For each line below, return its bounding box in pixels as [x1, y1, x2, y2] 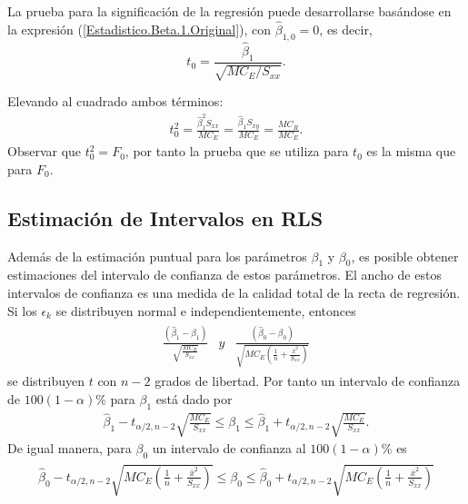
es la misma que [366, 142, 456, 161]
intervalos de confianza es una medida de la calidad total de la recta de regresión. [7, 283, 461, 302]
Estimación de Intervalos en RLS [7, 203, 324, 232]
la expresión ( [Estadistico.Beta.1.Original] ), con [7, 19, 272, 38]
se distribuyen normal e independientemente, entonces [55, 301, 356, 320]
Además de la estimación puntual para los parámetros [7, 246, 307, 265]
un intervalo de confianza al [152, 439, 306, 458]
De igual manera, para [7, 439, 132, 458]
